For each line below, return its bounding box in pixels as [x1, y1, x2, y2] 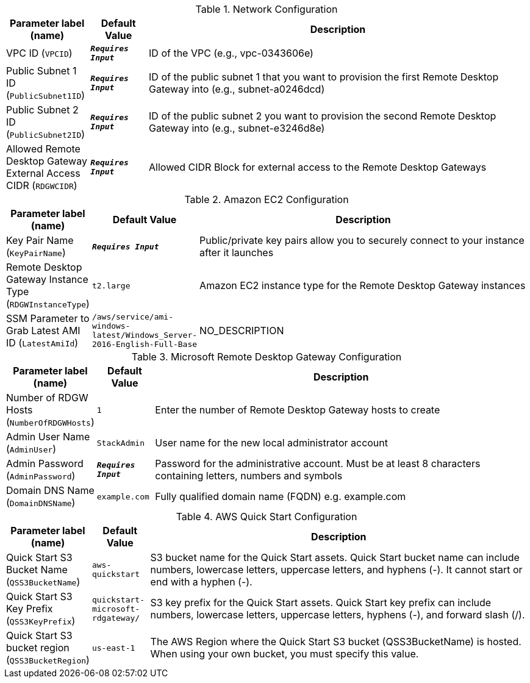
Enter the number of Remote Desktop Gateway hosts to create [155, 404, 440, 416]
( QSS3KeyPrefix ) [6, 615, 76, 627]
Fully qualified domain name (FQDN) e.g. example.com [155, 490, 406, 502]
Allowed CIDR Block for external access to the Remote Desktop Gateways [149, 161, 487, 173]
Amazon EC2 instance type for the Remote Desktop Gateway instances [199, 279, 526, 291]
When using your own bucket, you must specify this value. [150, 648, 419, 660]
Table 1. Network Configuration [195, 3, 338, 15]
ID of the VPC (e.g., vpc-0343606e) [149, 47, 313, 59]
